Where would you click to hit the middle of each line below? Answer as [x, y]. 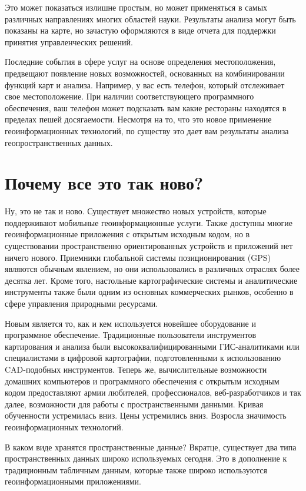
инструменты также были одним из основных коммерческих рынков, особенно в [149, 292]
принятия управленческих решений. [69, 42]
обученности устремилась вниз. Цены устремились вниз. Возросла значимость [146, 415]
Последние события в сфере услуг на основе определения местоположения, [140, 62]
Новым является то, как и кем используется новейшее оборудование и [130, 323]
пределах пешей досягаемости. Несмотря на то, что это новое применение [138, 119]
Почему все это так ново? [104, 183]
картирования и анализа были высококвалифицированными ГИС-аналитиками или [152, 346]
